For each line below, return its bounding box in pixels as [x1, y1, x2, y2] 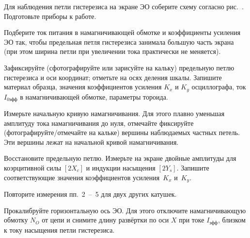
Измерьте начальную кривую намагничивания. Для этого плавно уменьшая [4, 108, 225, 119]
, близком [218, 215, 246, 225]
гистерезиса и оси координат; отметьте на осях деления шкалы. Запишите [4, 72, 222, 82]
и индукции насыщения [86, 163, 156, 173]
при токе [179, 215, 204, 225]
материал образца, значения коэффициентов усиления [4, 82, 162, 92]
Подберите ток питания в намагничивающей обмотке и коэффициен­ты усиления [4, 27, 241, 37]
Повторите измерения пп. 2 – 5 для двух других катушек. [4, 189, 177, 199]
